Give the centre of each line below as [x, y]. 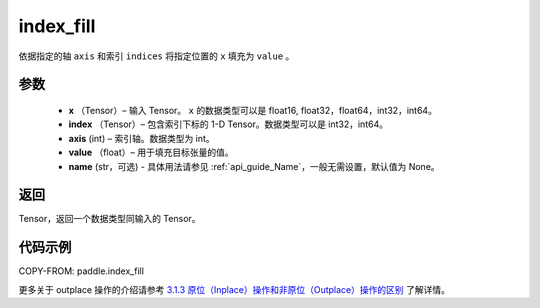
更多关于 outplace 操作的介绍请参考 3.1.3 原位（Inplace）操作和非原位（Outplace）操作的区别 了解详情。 [234, 289]
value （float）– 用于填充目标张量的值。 [151, 152]
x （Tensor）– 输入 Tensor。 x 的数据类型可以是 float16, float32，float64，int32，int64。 [252, 110]
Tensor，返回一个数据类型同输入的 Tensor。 [109, 219]
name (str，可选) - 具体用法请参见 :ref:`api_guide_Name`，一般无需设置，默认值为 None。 [254, 166]
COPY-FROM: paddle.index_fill [81, 271]
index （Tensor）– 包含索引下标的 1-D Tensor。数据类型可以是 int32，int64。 [228, 124]
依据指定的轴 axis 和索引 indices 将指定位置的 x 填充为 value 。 [156, 56]
